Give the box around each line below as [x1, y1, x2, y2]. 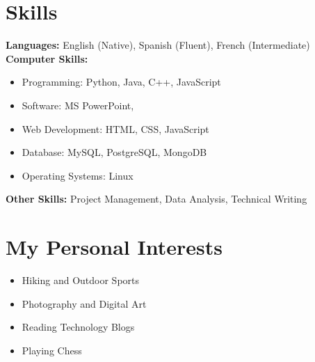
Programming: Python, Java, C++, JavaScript [22, 74, 221, 89]
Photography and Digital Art [22, 296, 147, 310]
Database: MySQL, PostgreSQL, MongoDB [22, 145, 207, 159]
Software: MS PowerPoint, [22, 97, 134, 112]
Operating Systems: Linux [22, 168, 134, 182]
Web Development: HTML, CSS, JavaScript [22, 121, 209, 136]
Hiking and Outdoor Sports [22, 273, 140, 287]
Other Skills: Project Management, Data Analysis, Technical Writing [6, 191, 307, 206]
